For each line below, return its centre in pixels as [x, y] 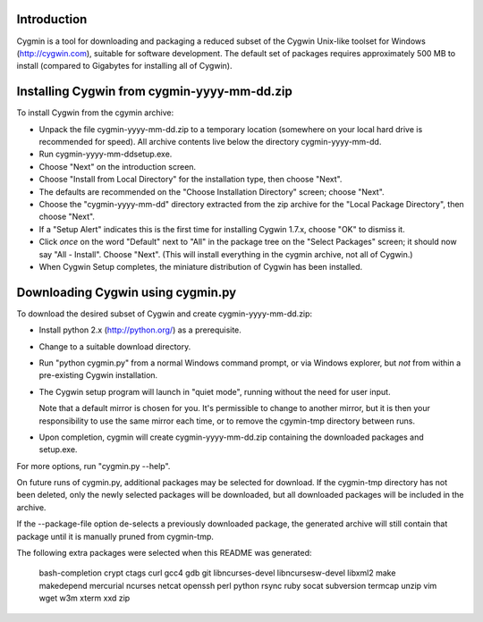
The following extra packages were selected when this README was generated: [164, 553]
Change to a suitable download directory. [115, 346]
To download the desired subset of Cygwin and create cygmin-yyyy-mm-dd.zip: [165, 314]
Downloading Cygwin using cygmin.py [127, 292]
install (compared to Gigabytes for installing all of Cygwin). [124, 66]
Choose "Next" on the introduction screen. [118, 166]
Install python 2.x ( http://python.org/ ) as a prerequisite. [140, 330]
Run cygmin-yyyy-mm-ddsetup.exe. [106, 154]
